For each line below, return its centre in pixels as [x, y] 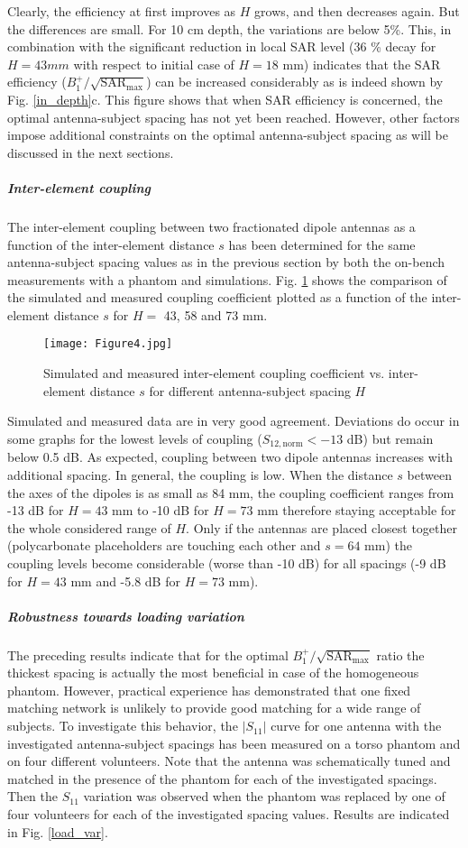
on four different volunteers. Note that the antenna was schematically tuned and [229, 761]
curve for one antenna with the [356, 726]
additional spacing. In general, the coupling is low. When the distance [200, 474]
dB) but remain [390, 438]
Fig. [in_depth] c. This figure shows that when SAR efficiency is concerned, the [225, 99]
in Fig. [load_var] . [58, 831]
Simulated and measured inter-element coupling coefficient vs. [214, 373]
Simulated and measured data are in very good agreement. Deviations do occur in [234, 421]
